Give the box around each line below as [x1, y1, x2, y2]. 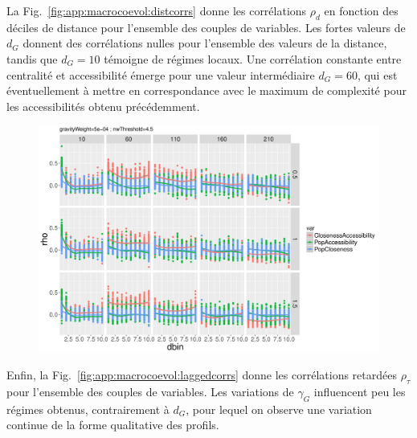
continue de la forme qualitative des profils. [6, 416, 219, 433]
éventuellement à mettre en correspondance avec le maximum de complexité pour [6, 82, 407, 99]
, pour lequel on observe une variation [186, 400, 372, 417]
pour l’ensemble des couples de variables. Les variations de [6, 383, 294, 399]
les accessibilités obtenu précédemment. [6, 97, 200, 114]
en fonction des [324, 2, 399, 18]
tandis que [6, 50, 58, 67]
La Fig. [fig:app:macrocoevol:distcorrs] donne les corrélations [6, 2, 307, 18]
